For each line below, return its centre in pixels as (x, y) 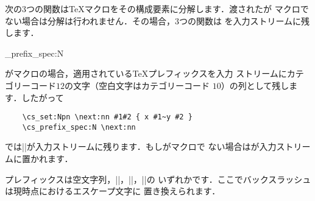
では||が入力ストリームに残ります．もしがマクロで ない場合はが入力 (141, 146)
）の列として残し (255, 85)
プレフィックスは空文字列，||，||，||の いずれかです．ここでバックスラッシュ (158, 179)
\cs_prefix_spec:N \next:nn (79, 127)
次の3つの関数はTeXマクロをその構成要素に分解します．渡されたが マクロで (157, 9)
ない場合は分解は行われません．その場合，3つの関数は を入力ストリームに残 (157, 20)
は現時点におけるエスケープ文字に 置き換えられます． (113, 191)
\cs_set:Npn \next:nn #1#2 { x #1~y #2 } (107, 117)
